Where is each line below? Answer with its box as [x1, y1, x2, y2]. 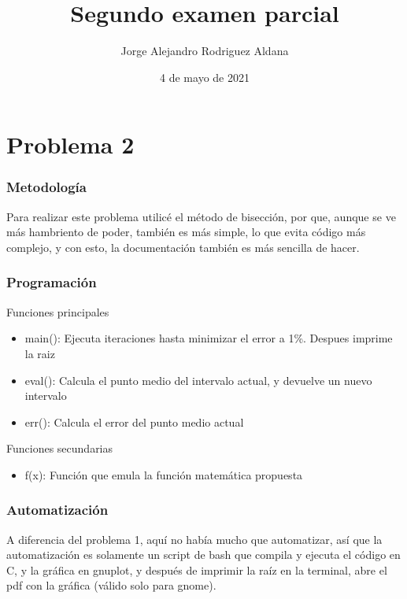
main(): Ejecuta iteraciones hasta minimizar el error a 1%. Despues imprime [24, 330, 393, 346]
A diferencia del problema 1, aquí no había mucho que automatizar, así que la [6, 531, 383, 547]
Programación [6, 272, 97, 292]
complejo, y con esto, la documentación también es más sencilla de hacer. [6, 238, 360, 255]
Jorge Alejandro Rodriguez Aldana [120, 43, 289, 59]
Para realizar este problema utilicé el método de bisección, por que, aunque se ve [6, 208, 396, 224]
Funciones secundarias [6, 440, 113, 457]
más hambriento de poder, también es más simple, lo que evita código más [6, 224, 366, 240]
